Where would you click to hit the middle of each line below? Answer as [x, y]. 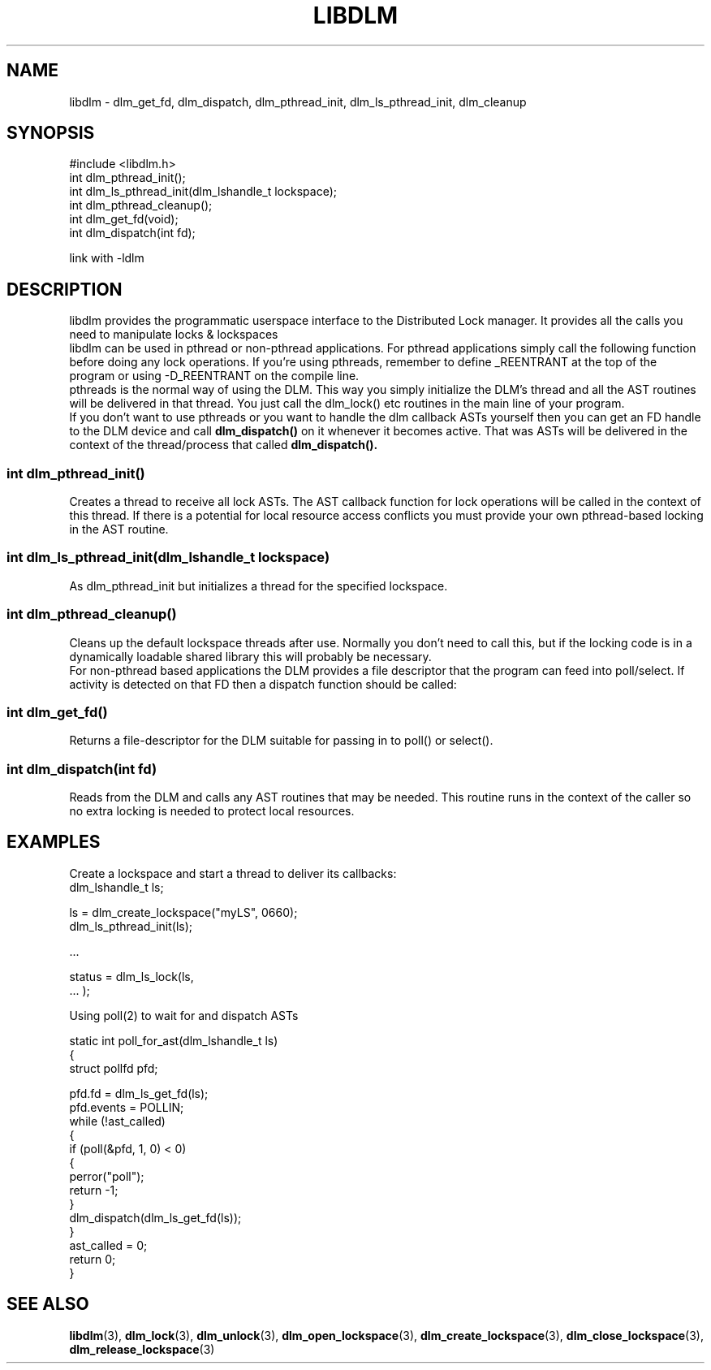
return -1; [94, 1190]
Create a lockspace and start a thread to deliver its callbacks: [233, 873]
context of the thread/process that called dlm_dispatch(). [224, 445]
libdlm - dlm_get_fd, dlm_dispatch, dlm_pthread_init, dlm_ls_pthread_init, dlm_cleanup [298, 102]
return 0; [93, 1259]
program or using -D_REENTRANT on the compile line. [214, 376]
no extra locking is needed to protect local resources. [212, 811]
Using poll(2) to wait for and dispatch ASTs [184, 1015]
